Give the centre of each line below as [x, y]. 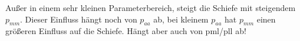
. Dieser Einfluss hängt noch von [79, 19]
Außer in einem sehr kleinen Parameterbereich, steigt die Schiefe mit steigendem [151, 8]
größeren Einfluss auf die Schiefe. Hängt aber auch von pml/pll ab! [126, 31]
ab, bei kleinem [181, 19]
